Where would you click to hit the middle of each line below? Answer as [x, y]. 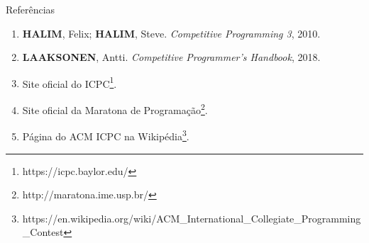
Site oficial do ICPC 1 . [70, 82]
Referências [31, 9]
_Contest [43, 232]
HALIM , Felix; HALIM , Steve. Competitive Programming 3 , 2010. [171, 33]
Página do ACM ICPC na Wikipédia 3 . [106, 135]
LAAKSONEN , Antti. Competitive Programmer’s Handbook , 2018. [171, 57]
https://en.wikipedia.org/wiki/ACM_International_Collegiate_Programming [192, 218]
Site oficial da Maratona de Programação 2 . [115, 109]
